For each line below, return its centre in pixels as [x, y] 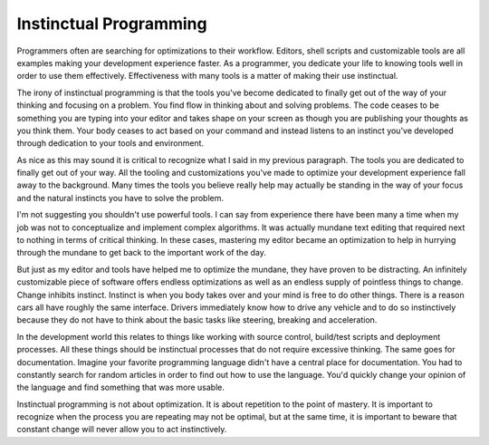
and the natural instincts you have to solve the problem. [120, 198]
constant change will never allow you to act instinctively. [122, 430]
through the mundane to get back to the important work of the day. [142, 253]
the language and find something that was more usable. [121, 387]
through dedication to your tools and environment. [110, 143]
